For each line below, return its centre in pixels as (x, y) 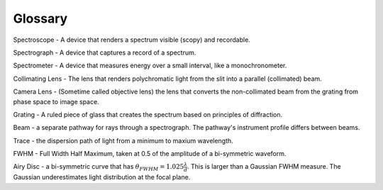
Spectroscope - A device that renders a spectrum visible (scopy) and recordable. (132, 40)
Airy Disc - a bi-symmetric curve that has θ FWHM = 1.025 (99, 168)
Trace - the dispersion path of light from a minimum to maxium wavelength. (123, 140)
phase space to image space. (56, 101)
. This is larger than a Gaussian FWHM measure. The (264, 167)
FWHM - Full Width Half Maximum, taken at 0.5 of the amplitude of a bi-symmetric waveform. (150, 154)
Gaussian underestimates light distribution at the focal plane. (102, 177)
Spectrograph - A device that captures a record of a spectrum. (105, 52)
